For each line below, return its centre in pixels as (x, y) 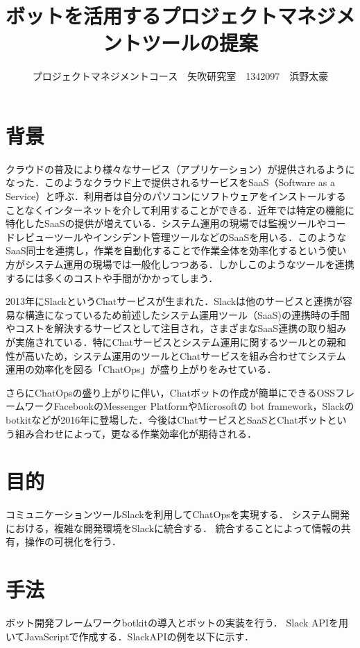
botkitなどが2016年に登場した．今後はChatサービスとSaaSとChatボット (166, 419)
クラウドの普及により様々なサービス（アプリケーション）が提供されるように (180, 168)
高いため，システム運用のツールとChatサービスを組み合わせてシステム (185, 355)
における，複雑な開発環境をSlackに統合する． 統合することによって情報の (173, 527)
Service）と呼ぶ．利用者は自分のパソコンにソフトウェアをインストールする (176, 196)
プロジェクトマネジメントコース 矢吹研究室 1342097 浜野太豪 (180, 76)
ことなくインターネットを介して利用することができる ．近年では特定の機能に (180, 209)
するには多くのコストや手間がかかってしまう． (112, 277)
